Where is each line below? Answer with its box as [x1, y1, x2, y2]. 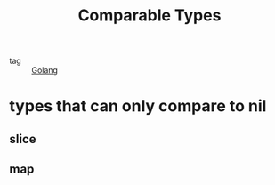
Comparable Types [77, 5, 222, 26]
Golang [31, 65, 58, 76]
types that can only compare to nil [9, 96, 267, 117]
